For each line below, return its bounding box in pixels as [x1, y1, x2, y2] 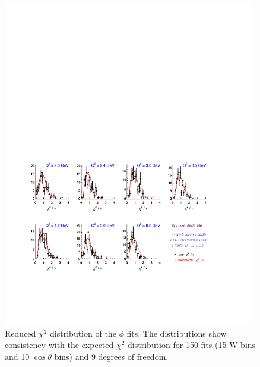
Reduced [5, 327, 36, 339]
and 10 [5, 350, 30, 362]
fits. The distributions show [126, 327, 227, 339]
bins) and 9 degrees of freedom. [54, 350, 169, 362]
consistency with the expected [5, 338, 114, 351]
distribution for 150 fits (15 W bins [128, 338, 256, 351]
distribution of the [50, 327, 116, 339]
